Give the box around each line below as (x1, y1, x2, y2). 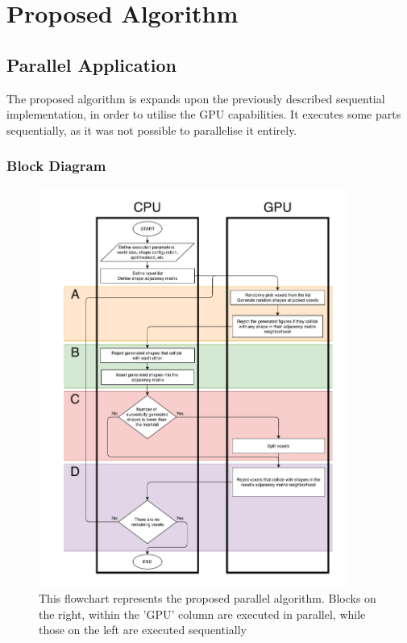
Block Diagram (6, 156, 106, 176)
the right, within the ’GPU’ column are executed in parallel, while (39, 605, 366, 622)
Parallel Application (6, 52, 177, 77)
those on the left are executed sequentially (39, 621, 247, 638)
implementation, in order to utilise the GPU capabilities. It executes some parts (6, 106, 401, 123)
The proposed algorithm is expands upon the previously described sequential (6, 90, 385, 106)
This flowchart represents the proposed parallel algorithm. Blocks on (39, 590, 376, 607)
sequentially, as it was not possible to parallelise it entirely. (6, 121, 297, 138)
